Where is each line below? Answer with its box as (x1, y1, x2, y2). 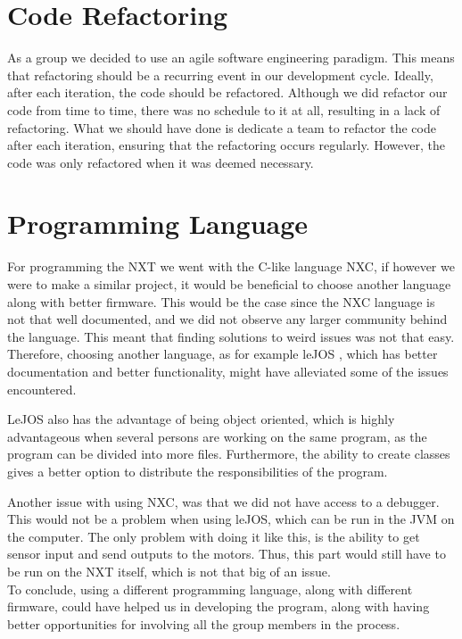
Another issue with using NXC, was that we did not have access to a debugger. (7, 492, 440, 510)
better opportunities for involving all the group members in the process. (7, 614, 400, 633)
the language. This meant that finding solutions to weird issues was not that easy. (7, 327, 455, 345)
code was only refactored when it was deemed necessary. (7, 153, 314, 171)
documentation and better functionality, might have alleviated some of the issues (7, 361, 449, 380)
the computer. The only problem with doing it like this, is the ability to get (7, 527, 420, 545)
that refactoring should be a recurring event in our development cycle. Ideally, (7, 65, 433, 84)
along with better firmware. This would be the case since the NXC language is (7, 292, 435, 311)
